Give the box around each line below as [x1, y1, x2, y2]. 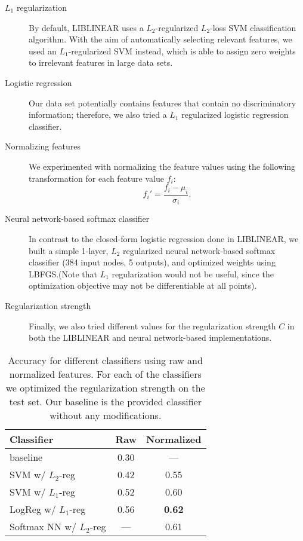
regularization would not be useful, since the [112, 267, 274, 280]
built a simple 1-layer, [29, 244, 109, 256]
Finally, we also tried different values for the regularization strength [29, 319, 276, 332]
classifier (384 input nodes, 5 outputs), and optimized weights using [29, 256, 276, 268]
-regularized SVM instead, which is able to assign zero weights [68, 44, 296, 57]
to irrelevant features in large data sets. [29, 56, 173, 69]
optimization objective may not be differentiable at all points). [29, 279, 257, 292]
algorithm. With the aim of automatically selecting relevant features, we [29, 33, 292, 45]
